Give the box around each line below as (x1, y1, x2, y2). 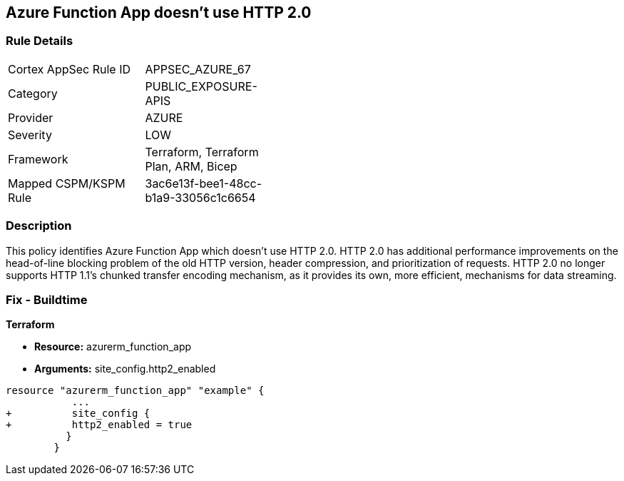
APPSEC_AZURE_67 (145, 61, 251, 76)
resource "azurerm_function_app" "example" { (6, 385, 265, 397)
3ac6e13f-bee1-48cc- (145, 176, 262, 191)
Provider (8, 110, 53, 125)
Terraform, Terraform (145, 144, 259, 159)
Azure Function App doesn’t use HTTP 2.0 (6, 4, 312, 21)
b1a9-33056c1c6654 (145, 190, 256, 205)
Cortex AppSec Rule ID (8, 61, 131, 76)
